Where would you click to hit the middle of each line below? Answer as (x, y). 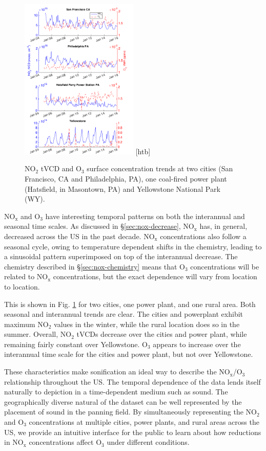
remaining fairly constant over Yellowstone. (72, 344)
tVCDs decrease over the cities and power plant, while (162, 334)
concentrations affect (61, 442)
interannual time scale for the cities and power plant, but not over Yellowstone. (129, 354)
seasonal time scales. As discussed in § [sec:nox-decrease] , (93, 226)
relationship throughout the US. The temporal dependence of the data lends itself (132, 381)
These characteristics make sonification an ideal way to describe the (110, 372)
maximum (20, 324)
